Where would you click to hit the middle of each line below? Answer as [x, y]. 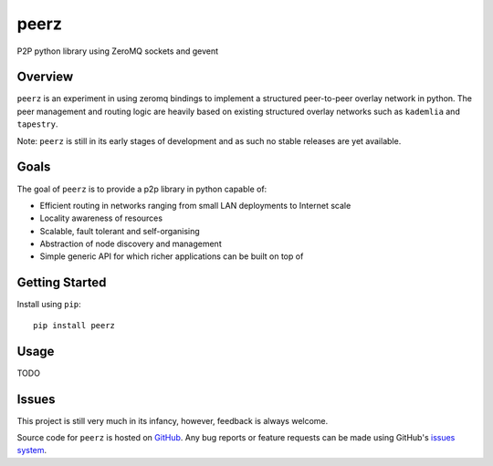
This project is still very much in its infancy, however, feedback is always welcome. [173, 420]
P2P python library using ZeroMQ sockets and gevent [118, 51]
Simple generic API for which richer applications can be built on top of [172, 256]
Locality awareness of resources [101, 218]
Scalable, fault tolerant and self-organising [120, 231]
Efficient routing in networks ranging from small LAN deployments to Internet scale [195, 205]
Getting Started [62, 283]
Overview [45, 77]
